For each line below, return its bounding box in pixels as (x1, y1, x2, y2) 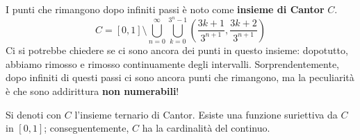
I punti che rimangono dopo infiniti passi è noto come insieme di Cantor (6, 2, 325, 16)
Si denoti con (6, 107, 62, 121)
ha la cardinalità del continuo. (142, 121, 270, 135)
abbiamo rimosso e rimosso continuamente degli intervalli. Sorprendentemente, (6, 56, 339, 71)
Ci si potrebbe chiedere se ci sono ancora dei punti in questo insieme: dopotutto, (6, 43, 348, 58)
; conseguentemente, (44, 121, 129, 135)
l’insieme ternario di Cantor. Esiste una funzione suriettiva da (74, 107, 338, 121)
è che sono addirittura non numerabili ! (6, 84, 179, 98)
